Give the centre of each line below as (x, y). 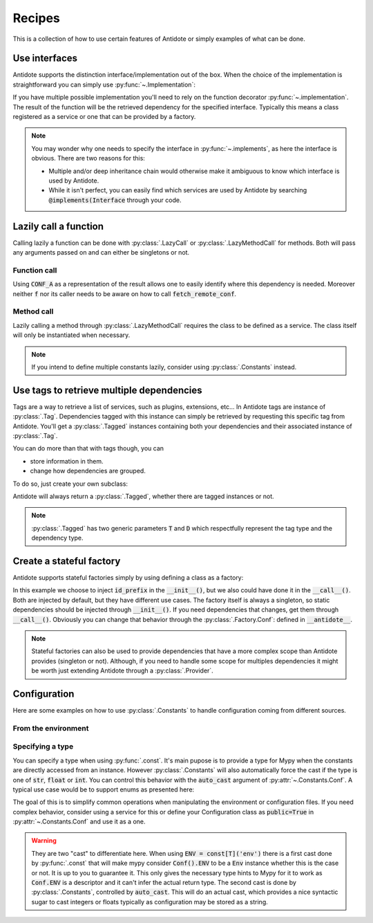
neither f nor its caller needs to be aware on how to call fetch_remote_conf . (125, 293)
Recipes (36, 18)
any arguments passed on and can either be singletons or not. (101, 253)
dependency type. (57, 538)
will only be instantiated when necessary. (71, 335)
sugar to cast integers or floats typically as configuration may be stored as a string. (150, 902)
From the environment (51, 728)
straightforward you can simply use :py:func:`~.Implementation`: (104, 84)
